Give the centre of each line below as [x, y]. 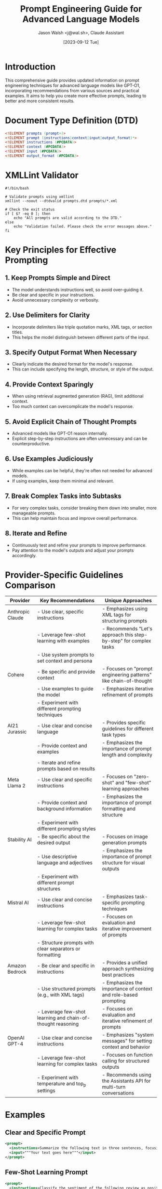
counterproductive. [31, 444]
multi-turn [114, 1087]
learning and [51, 1018]
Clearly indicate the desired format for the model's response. [73, 364]
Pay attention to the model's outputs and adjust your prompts [73, 550]
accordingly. [24, 555]
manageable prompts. [34, 513]
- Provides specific [124, 723]
